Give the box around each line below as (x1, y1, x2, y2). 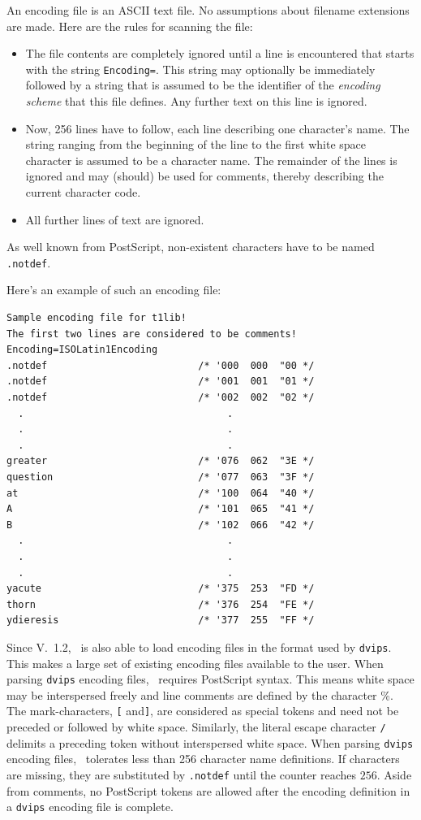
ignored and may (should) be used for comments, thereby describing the (25, 167, 384, 184)
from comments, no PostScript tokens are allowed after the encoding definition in (6, 782, 410, 799)
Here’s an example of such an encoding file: (6, 281, 221, 298)
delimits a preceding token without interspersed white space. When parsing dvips (6, 734, 414, 751)
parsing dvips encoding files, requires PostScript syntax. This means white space (6, 670, 415, 688)
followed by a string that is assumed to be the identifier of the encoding (25, 76, 380, 93)
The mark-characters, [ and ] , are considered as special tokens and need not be (6, 702, 399, 719)
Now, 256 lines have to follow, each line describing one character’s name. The (25, 119, 410, 137)
